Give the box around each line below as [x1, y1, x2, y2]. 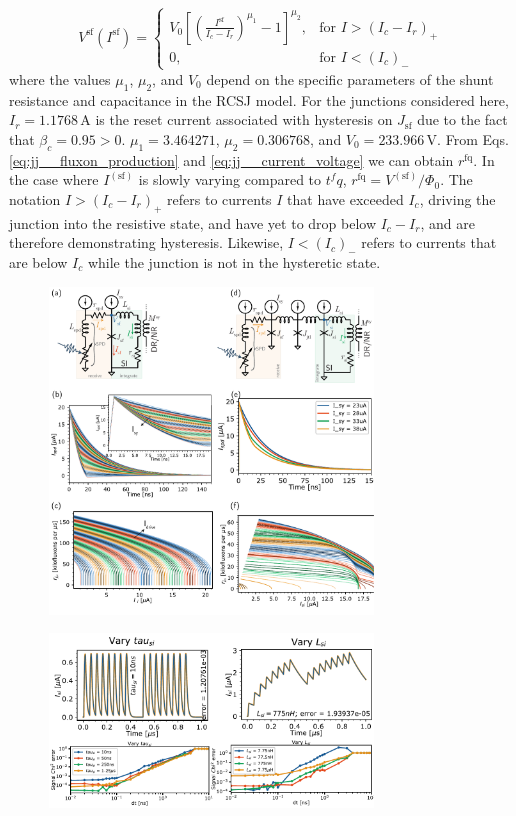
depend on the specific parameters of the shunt [206, 68, 494, 89]
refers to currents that [361, 232, 497, 253]
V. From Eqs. [426, 128, 509, 149]
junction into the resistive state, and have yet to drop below [9, 212, 377, 233]
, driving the [419, 188, 496, 209]
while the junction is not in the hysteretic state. [87, 252, 381, 273]
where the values [9, 68, 111, 89]
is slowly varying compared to [138, 169, 322, 190]
